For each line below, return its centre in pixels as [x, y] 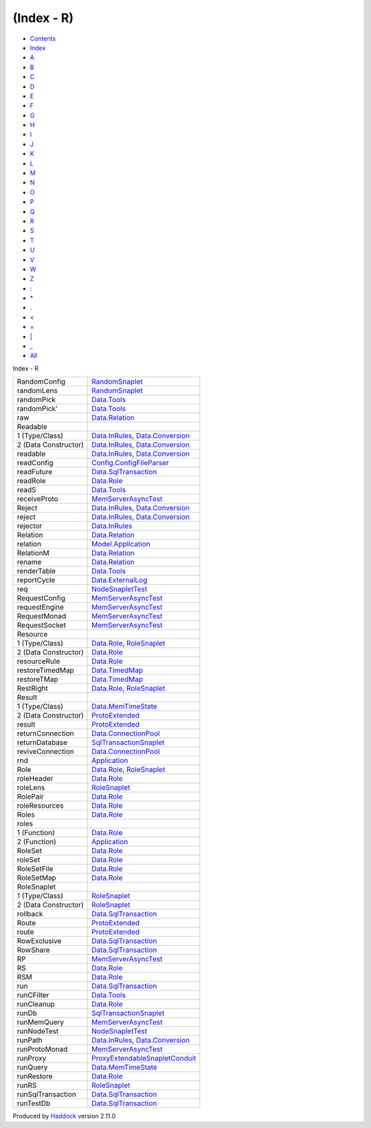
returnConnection [46, 733]
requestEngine [41, 607]
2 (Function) [36, 842]
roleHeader [35, 779]
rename [29, 562]
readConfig [35, 463]
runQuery [32, 1068]
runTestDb [34, 1103]
